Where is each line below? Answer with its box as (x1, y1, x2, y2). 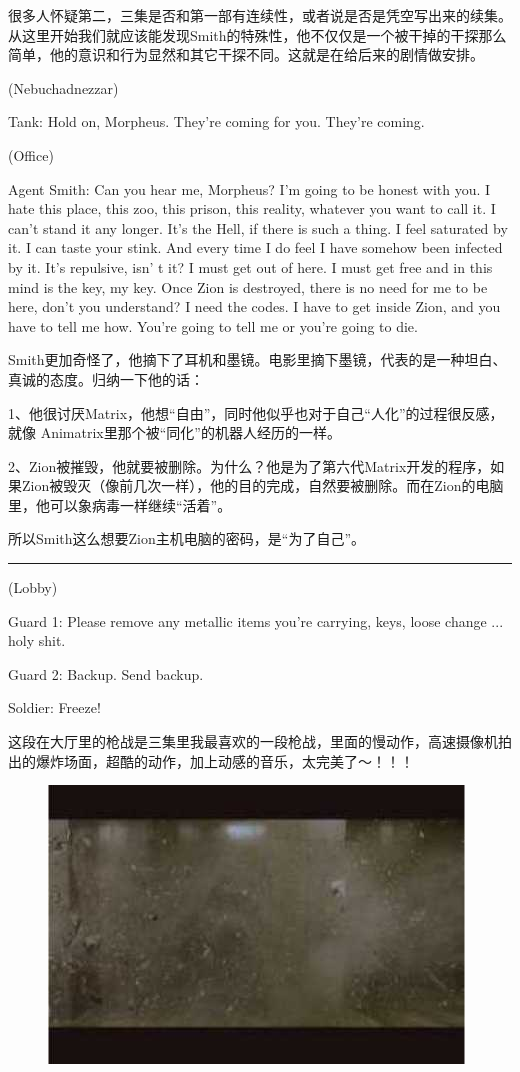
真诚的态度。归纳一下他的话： (8, 368, 204, 389)
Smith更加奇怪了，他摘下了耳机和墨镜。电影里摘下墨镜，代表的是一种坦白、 (8, 349, 507, 370)
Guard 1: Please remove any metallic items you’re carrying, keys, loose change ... (8, 610, 504, 631)
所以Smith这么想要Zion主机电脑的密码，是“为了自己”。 (8, 528, 366, 549)
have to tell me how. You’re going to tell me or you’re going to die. (8, 315, 418, 336)
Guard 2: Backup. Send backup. (8, 663, 204, 684)
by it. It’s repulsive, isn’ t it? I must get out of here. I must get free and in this (8, 256, 493, 277)
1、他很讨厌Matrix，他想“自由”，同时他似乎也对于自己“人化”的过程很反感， (8, 402, 504, 423)
